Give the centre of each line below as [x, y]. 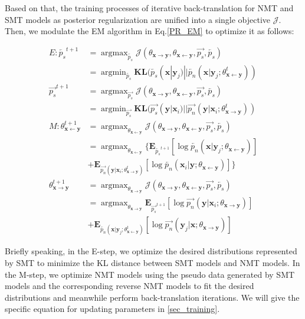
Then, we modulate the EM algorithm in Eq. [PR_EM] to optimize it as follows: [150, 31]
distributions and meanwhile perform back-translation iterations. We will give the [152, 297]
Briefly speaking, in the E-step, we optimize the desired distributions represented [151, 251]
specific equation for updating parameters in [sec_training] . [112, 309]
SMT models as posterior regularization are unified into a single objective [138, 19]
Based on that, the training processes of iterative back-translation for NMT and [149, 8]
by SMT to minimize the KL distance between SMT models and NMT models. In [152, 262]
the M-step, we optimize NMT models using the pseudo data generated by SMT [150, 274]
